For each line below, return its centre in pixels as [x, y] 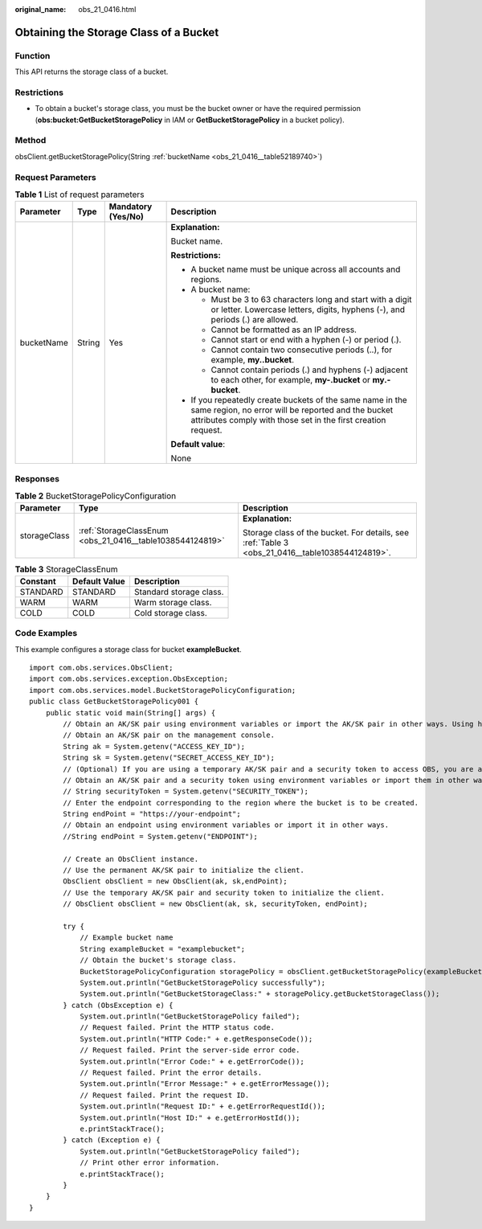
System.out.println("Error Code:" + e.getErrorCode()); [192, 1061]
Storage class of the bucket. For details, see [326, 533]
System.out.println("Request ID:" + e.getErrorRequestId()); [203, 1106]
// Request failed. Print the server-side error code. [190, 1050]
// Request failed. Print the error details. [171, 1073]
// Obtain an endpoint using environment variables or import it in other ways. [226, 825]
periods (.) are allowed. [255, 320]
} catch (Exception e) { [112, 1140]
